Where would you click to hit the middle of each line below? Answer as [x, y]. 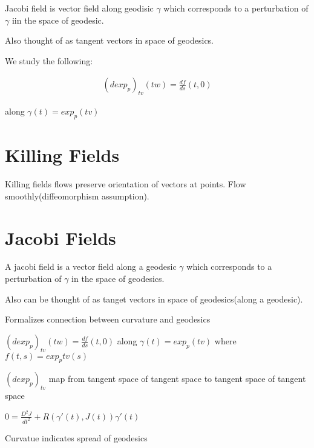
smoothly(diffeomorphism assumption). [77, 196]
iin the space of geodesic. [58, 20]
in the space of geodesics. [118, 279]
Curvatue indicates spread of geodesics [76, 437]
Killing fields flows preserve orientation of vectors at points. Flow [126, 184]
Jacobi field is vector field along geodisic [79, 8]
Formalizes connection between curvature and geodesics [108, 319]
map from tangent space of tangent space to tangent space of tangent [177, 379]
